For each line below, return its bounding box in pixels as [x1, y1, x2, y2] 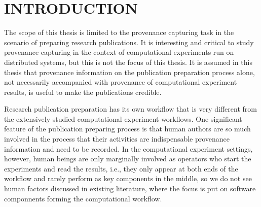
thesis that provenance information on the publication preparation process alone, [4, 66, 255, 77]
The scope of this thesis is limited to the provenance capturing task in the [4, 27, 234, 38]
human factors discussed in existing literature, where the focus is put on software [4, 183, 256, 194]
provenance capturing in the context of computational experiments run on [4, 47, 234, 57]
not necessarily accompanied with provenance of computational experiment [4, 77, 237, 87]
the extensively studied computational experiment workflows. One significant [4, 113, 242, 124]
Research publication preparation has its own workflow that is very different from [4, 103, 257, 114]
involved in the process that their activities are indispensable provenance [4, 133, 230, 144]
